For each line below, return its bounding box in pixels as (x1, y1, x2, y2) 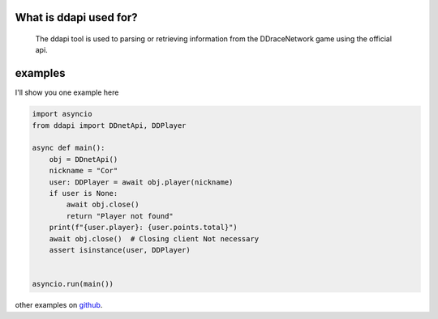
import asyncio (32, 109, 92, 119)
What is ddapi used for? (15, 11, 138, 24)
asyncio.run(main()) (32, 279, 114, 289)
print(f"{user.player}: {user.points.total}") (49, 223, 238, 232)
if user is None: (49, 189, 118, 198)
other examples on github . (15, 300, 103, 310)
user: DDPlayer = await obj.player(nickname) (49, 177, 234, 186)
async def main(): (32, 143, 105, 153)
